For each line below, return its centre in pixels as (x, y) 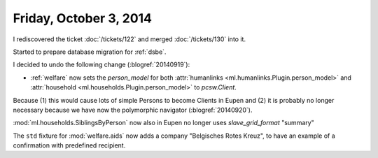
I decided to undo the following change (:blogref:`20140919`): (101, 65)
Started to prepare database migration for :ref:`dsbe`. (90, 52)
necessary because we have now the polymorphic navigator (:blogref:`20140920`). (133, 110)
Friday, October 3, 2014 (83, 18)
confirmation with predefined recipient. (69, 145)
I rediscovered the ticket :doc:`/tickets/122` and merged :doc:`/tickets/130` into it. (129, 39)
